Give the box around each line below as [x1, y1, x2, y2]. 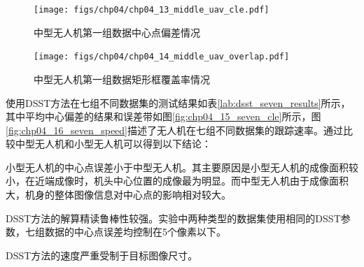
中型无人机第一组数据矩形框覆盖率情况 [34, 71, 210, 86]
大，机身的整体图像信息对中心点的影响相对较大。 [6, 187, 231, 202]
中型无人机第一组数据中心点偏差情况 [34, 24, 200, 39]
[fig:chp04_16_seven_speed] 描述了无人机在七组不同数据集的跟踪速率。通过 [6, 122, 343, 137]
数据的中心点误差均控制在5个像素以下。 [44, 224, 226, 239]
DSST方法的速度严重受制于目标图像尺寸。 [6, 247, 198, 262]
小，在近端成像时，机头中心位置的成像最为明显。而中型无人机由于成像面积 [6, 173, 349, 188]
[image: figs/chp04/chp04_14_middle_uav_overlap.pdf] [34, 52, 290, 62]
